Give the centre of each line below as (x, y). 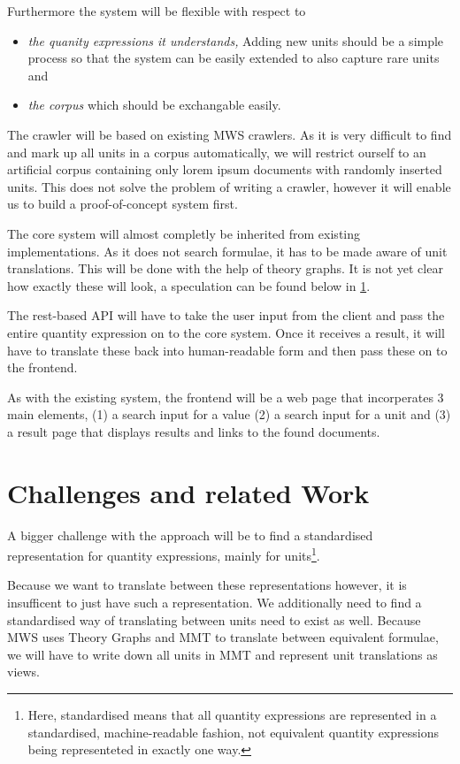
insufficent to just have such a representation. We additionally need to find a (215, 603)
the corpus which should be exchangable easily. (154, 105)
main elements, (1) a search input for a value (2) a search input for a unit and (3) (229, 414)
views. (24, 672)
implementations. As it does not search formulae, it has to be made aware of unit (227, 251)
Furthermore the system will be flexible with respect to (157, 11)
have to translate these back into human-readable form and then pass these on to (227, 350)
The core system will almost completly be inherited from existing (184, 233)
